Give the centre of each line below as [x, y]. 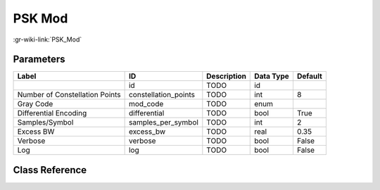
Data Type [272, 76]
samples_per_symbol [163, 122]
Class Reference [50, 170]
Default [310, 76]
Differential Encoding [52, 113]
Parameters [39, 59]
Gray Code [35, 104]
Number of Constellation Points [69, 95]
